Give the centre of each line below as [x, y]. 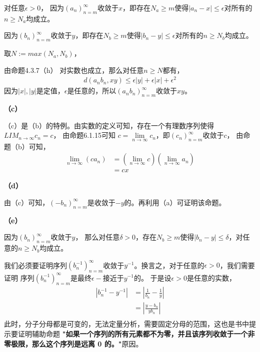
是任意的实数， [211, 277]
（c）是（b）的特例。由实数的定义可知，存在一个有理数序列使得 [109, 125]
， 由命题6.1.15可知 [84, 135]
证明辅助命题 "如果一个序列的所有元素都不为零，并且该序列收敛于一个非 [136, 334]
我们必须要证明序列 [35, 265]
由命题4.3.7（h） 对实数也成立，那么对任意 [74, 70]
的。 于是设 [152, 277]
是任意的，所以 [92, 91]
